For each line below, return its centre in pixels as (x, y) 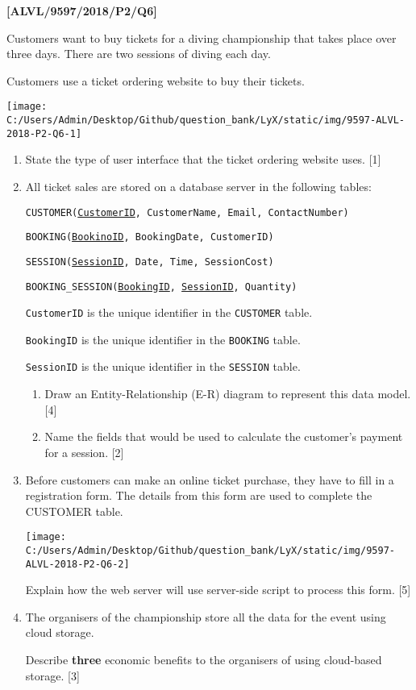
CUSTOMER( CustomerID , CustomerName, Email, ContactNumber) (187, 212)
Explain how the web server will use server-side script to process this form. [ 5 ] (218, 590)
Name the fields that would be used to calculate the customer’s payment (224, 436)
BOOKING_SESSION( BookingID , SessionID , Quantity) (161, 287)
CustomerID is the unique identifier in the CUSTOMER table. (169, 312)
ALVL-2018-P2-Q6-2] (77, 564)
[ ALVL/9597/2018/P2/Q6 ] (82, 10)
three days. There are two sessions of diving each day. (139, 54)
